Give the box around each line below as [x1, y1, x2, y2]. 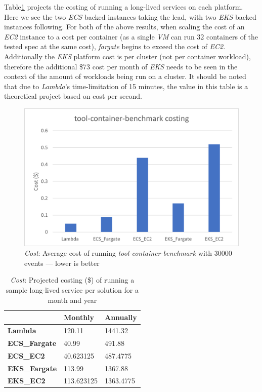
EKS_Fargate [8, 363, 57, 373]
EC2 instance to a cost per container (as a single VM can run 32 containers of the [4, 31, 258, 42]
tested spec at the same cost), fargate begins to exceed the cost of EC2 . [4, 41, 226, 52]
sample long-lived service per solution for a [6, 284, 139, 295]
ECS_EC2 [8, 350, 45, 361]
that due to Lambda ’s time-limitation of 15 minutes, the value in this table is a [4, 81, 248, 91]
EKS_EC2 [8, 375, 46, 386]
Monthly [64, 312, 95, 323]
